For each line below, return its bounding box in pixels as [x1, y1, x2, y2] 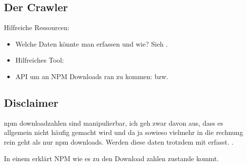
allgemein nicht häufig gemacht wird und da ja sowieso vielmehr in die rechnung [4, 127, 243, 137]
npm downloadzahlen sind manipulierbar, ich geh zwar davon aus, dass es [4, 117, 224, 128]
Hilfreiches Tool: [15, 55, 64, 65]
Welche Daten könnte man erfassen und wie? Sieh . [15, 38, 168, 49]
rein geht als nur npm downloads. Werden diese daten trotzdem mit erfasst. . [4, 136, 234, 147]
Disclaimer [4, 95, 58, 110]
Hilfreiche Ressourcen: [4, 22, 70, 33]
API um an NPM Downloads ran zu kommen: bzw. [15, 71, 169, 81]
